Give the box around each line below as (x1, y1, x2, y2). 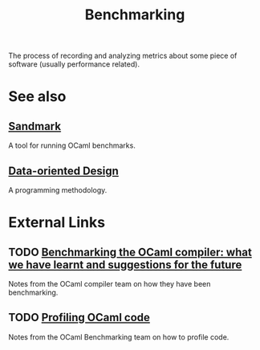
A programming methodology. (8, 185, 108, 194)
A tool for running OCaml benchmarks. (8, 140, 136, 150)
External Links (8, 214, 106, 232)
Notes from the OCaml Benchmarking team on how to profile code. (8, 332, 230, 342)
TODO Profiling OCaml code (8, 311, 151, 324)
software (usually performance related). (8, 59, 140, 69)
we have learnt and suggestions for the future (8, 258, 242, 271)
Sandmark (8, 119, 62, 133)
